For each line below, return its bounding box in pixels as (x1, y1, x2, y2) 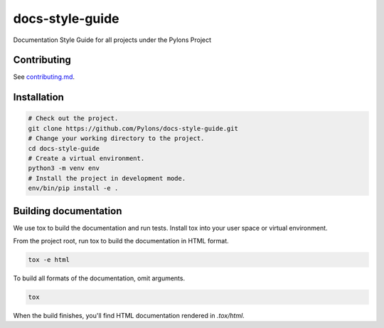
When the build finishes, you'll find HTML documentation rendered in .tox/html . (13, 312, 245, 320)
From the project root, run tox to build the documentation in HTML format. (13, 237, 229, 245)
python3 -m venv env (28, 164, 100, 172)
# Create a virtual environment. (28, 154, 145, 163)
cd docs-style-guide (28, 144, 100, 152)
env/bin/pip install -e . (28, 184, 119, 192)
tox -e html (28, 256, 70, 264)
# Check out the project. (28, 115, 119, 122)
